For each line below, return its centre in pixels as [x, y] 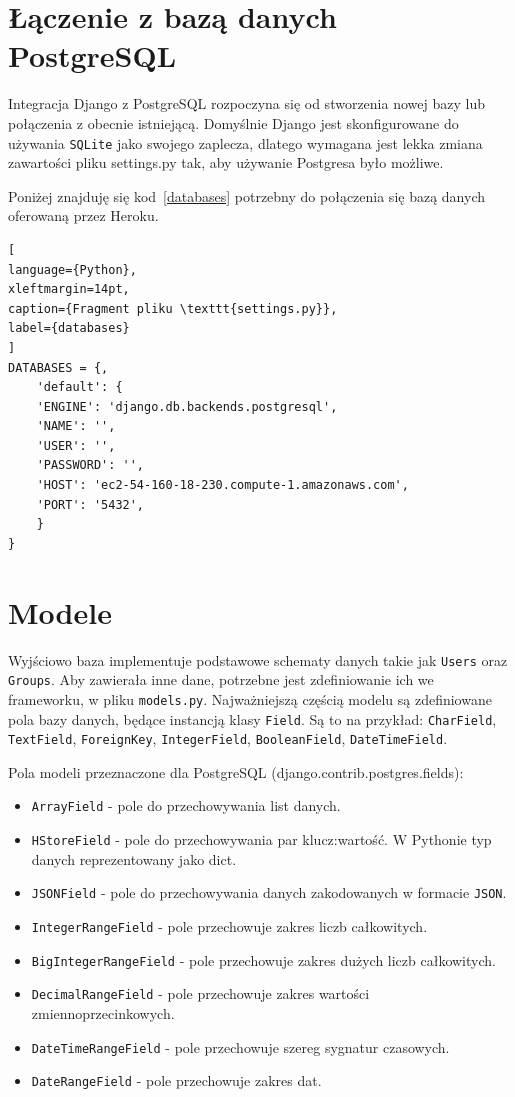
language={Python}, [72, 269]
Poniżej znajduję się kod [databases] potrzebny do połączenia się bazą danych [246, 195]
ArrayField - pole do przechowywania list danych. [186, 805]
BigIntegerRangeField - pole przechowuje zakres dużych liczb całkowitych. [263, 959]
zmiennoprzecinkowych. [103, 1012]
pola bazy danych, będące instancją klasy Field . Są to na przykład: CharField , [252, 718]
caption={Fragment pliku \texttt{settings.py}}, [173, 308]
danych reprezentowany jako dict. [134, 858]
